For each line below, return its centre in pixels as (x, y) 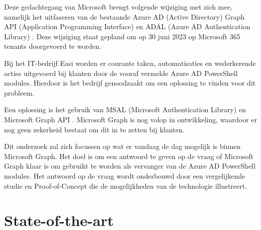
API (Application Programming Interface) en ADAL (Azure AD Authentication (127, 26)
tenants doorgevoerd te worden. (53, 46)
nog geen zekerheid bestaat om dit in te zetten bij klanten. (94, 129)
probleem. (19, 92)
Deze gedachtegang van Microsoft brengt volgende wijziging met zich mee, (118, 7)
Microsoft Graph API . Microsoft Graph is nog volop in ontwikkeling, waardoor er (131, 119)
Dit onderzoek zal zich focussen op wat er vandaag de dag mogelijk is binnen (122, 146)
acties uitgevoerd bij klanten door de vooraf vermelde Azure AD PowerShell (121, 73)
